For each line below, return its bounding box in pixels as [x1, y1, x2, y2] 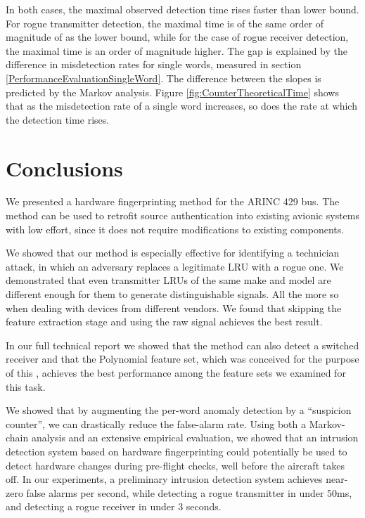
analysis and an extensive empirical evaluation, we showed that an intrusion [31, 430, 359, 445]
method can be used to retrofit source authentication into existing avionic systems [6, 208, 360, 223]
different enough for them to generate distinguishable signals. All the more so [6, 287, 339, 302]
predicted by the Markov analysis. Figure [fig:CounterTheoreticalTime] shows [6, 84, 339, 99]
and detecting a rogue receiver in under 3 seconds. [6, 499, 222, 514]
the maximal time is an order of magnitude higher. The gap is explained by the [6, 43, 347, 58]
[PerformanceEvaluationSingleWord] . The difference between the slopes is [6, 70, 321, 85]
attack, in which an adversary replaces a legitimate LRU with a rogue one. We [6, 259, 344, 273]
